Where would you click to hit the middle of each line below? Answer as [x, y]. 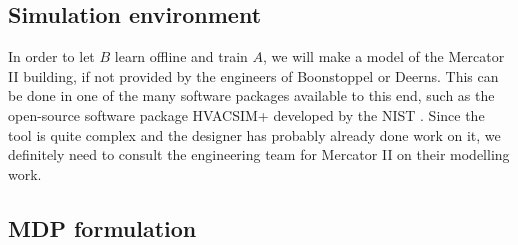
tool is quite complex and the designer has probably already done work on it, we [254, 134]
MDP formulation [102, 227]
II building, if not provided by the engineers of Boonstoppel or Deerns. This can [253, 75]
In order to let [51, 56]
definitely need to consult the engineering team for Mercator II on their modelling [259, 154]
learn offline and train [181, 56]
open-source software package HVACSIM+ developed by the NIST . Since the [246, 114]
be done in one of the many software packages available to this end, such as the [251, 95]
